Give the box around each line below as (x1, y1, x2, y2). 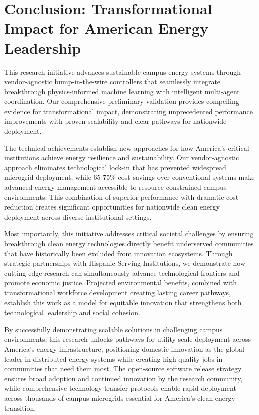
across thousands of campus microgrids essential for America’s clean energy (4, 392, 235, 403)
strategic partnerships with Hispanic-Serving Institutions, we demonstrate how (4, 258, 246, 268)
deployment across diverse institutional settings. (4, 211, 152, 222)
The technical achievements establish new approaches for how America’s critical (4, 142, 249, 153)
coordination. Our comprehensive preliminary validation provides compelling (4, 96, 239, 107)
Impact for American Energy (4, 18, 208, 38)
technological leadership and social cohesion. (4, 307, 140, 318)
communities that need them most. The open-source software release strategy (4, 363, 242, 374)
